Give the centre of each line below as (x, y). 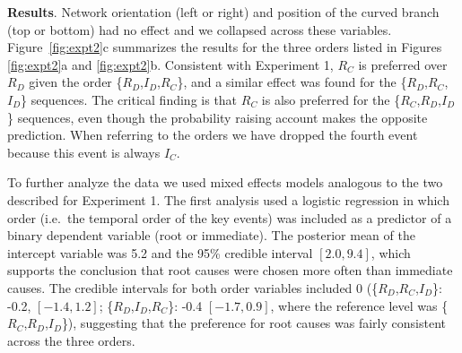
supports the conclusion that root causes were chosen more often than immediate (230, 270)
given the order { (76, 82)
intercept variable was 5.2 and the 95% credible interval (160, 252)
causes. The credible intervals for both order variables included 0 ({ (193, 287)
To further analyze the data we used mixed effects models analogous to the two (225, 182)
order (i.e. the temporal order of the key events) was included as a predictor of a (230, 217)
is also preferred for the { (331, 99)
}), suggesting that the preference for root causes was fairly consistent (253, 323)
